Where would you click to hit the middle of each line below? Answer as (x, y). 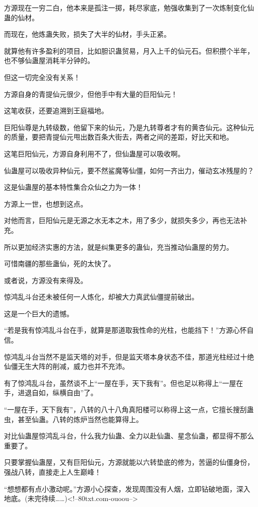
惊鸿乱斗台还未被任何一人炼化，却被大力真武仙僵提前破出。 (101, 297)
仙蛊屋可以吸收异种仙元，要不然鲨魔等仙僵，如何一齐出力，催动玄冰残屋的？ (129, 170)
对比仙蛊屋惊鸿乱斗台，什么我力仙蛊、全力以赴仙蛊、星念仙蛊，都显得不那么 (129, 436)
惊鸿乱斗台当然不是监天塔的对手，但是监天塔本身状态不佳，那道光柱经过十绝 (129, 356)
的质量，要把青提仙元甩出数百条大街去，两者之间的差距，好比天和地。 (119, 137)
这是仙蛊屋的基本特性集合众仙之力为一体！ (73, 187)
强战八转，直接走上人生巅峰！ (53, 472)
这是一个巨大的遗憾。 (39, 313)
